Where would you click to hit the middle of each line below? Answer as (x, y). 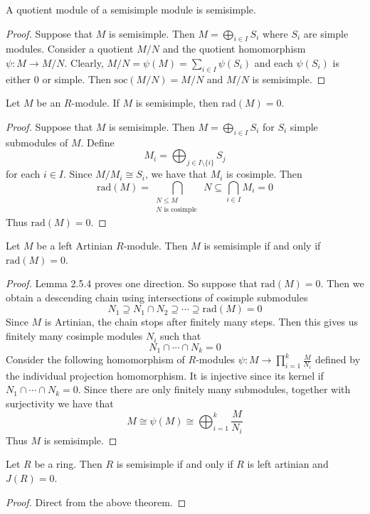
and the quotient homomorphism (234, 49)
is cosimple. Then (264, 174)
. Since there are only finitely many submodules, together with (214, 389)
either (18, 79)
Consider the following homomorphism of (95, 359)
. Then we (342, 283)
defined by (338, 359)
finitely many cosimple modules (74, 336)
